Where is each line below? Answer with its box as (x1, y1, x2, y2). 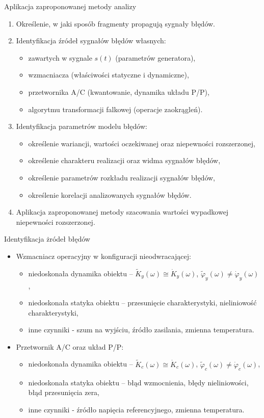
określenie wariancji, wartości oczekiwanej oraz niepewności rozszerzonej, (28, 138, 255, 148)
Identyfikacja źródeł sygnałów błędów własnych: (16, 35, 166, 46)
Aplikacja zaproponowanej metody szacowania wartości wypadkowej (16, 206, 229, 217)
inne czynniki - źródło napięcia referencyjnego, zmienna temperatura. (28, 404, 245, 414)
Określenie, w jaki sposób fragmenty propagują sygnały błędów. (16, 18, 215, 29)
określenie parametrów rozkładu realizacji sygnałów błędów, (28, 172, 215, 182)
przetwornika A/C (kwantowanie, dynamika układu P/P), (28, 86, 209, 97)
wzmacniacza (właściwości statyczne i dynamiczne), (28, 69, 189, 80)
